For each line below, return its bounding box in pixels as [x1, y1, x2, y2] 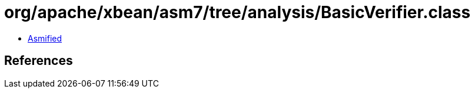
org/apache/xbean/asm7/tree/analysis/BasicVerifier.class [4, 2, 471, 22]
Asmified [28, 33, 62, 43]
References [4, 53, 73, 68]
